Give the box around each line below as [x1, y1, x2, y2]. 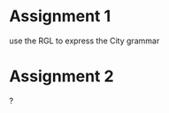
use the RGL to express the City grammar [9, 35, 160, 46]
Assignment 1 [9, 6, 111, 26]
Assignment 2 [9, 66, 114, 87]
